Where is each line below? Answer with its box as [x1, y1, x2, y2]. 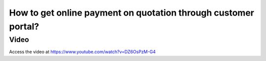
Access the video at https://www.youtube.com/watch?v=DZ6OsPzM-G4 [9, 49, 156, 55]
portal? [9, 21, 39, 32]
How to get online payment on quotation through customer [9, 7, 255, 18]
